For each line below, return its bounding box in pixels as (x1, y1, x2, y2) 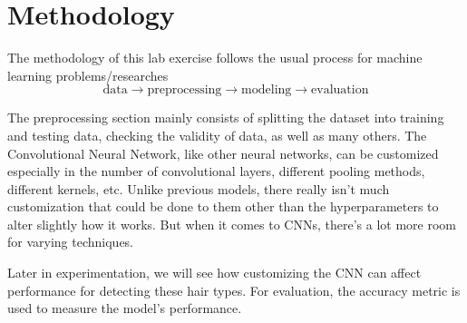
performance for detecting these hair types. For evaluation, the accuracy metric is (7, 280, 461, 299)
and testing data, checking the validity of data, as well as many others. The (7, 125, 427, 144)
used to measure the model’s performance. (7, 299, 242, 318)
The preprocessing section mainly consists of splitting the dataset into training (7, 108, 444, 127)
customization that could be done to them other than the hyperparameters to (7, 197, 439, 216)
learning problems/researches (7, 65, 169, 84)
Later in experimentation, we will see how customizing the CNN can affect (7, 263, 422, 282)
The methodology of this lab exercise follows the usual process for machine (7, 48, 423, 67)
